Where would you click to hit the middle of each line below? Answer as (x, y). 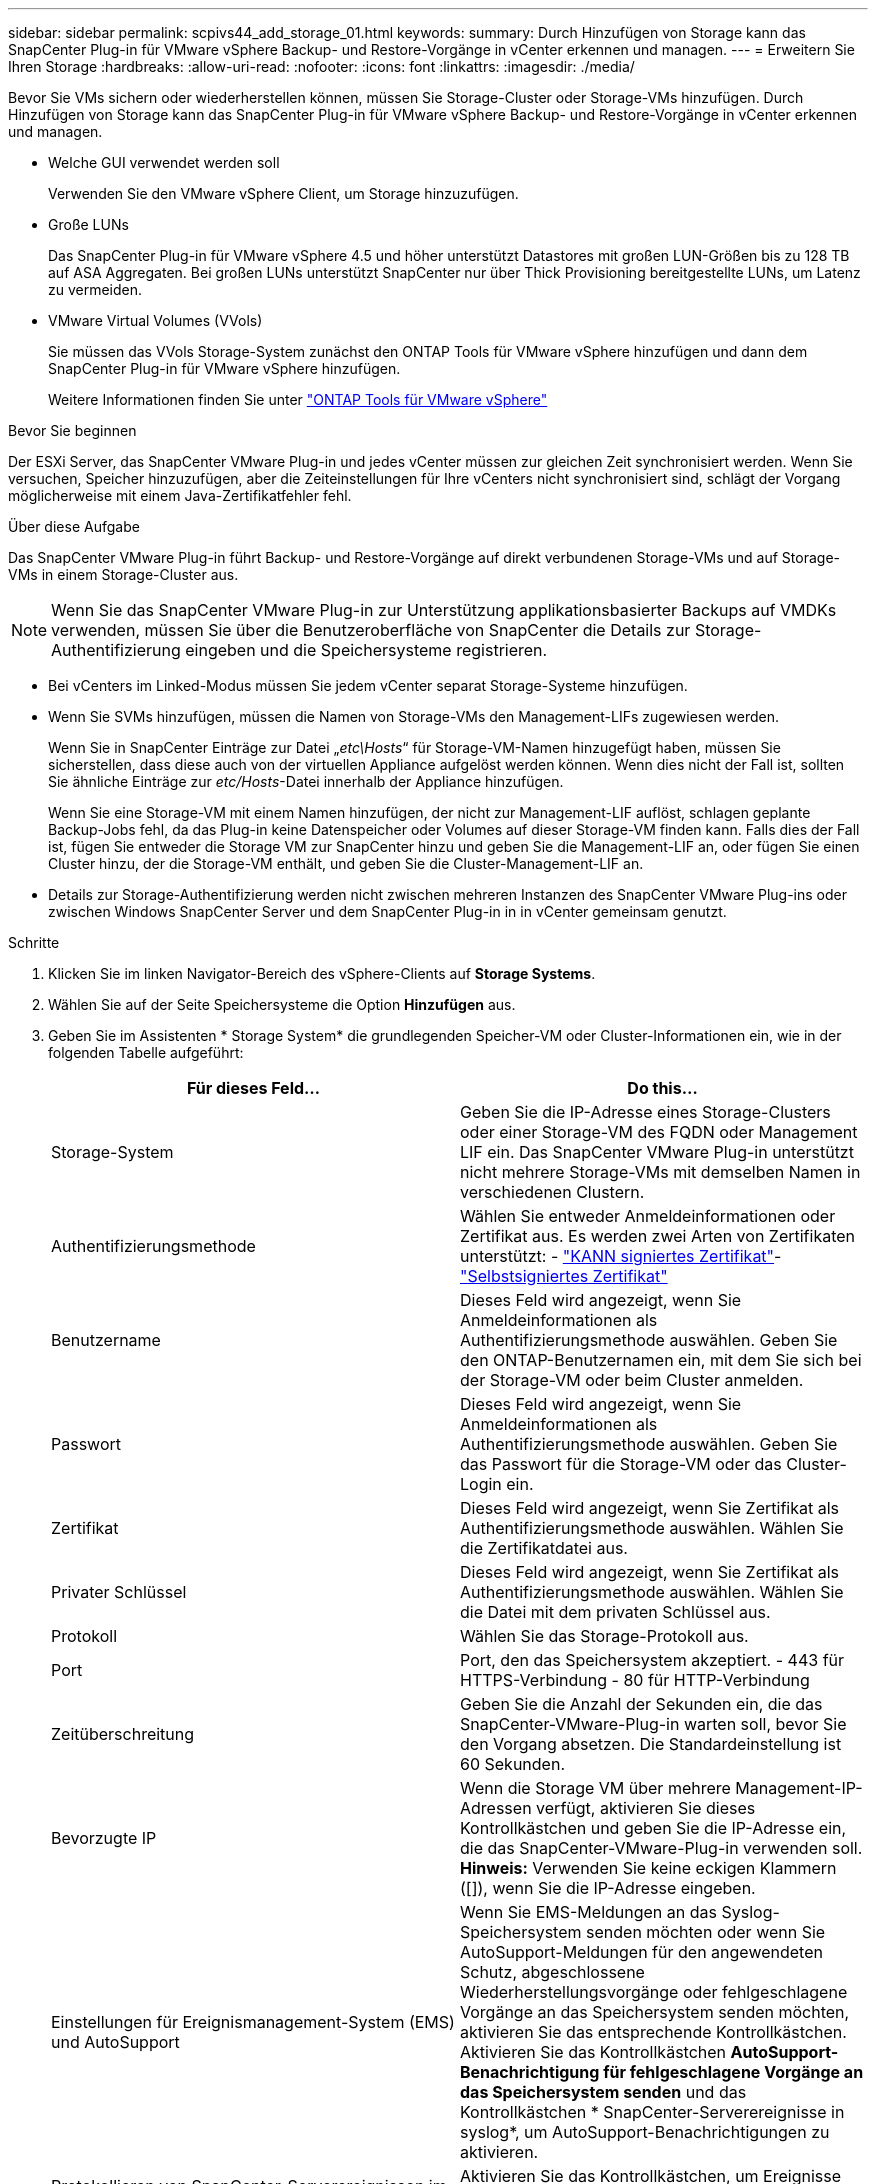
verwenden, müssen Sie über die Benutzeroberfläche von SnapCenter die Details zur (371, 630)
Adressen (496, 1808)
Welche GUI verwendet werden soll (164, 162)
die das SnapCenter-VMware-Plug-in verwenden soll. (661, 1848)
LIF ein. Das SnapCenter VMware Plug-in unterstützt (657, 1152)
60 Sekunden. (512, 1764)
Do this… (662, 1088)
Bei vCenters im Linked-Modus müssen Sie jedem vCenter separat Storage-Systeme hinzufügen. (368, 685)
